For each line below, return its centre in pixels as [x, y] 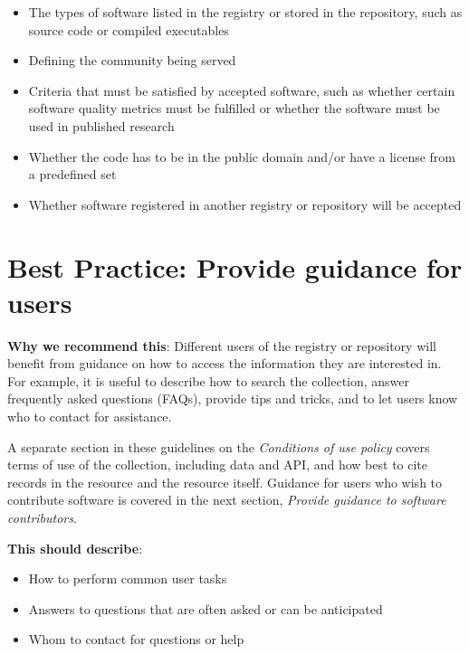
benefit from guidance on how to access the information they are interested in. [225, 363]
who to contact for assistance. [90, 417]
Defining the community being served [132, 60]
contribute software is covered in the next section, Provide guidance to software [227, 500]
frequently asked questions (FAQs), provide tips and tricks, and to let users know [233, 398]
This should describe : [75, 548]
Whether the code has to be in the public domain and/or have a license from [242, 156]
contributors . [42, 517]
